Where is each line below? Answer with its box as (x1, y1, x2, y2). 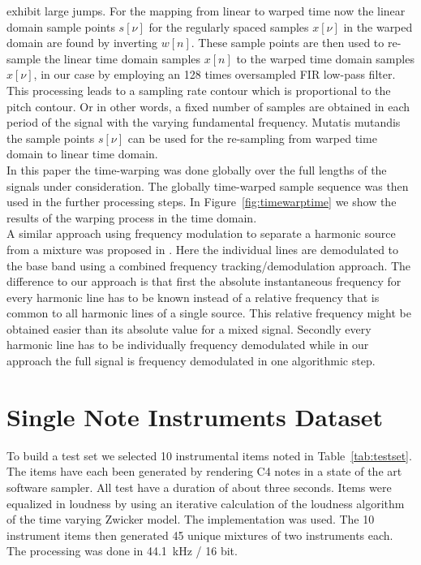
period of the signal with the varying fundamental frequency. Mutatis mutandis (6, 114, 401, 131)
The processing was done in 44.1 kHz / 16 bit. (6, 542, 238, 559)
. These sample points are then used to (191, 34, 384, 51)
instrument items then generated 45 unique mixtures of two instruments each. (6, 526, 393, 543)
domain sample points (6, 18, 115, 35)
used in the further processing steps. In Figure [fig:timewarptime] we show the (6, 193, 397, 210)
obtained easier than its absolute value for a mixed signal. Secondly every (6, 320, 372, 337)
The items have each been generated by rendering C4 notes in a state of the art (6, 463, 402, 480)
